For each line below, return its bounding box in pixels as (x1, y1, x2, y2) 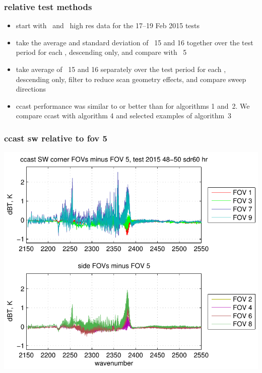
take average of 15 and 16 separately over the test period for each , (16, 64, 226, 74)
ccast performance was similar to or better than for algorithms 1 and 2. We (16, 100, 250, 111)
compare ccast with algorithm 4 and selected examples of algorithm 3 (16, 110, 232, 121)
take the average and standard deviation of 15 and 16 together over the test (16, 37, 253, 47)
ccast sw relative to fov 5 (4, 131, 107, 144)
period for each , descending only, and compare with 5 (16, 47, 187, 57)
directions (16, 84, 46, 94)
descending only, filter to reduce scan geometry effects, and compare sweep (16, 73, 246, 84)
